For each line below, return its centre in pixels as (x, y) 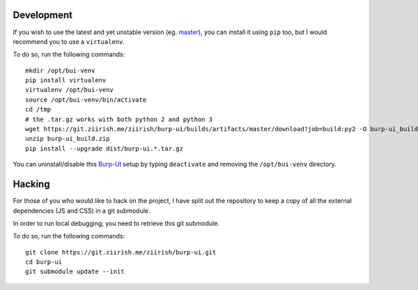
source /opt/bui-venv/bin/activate (86, 100)
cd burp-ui (44, 262)
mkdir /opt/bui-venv (60, 70)
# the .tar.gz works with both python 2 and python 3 (119, 119)
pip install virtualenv (66, 81)
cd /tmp (38, 109)
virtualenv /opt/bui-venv (70, 90)
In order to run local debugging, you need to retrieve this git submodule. (116, 223)
